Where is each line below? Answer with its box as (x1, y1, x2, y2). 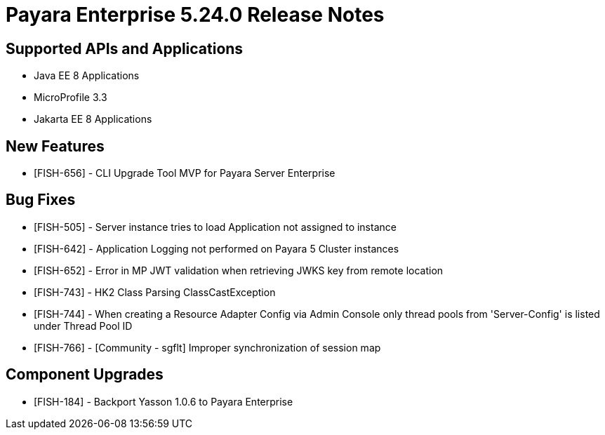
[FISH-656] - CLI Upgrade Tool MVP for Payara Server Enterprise (34, 167, 335, 180)
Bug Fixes (6, 191, 76, 209)
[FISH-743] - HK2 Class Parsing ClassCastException (34, 286, 276, 298)
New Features (6, 137, 105, 155)
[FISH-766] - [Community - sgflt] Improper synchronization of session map (34, 341, 381, 354)
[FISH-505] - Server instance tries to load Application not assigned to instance (34, 220, 397, 233)
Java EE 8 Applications (34, 69, 140, 82)
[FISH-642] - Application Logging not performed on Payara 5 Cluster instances (34, 242, 399, 255)
